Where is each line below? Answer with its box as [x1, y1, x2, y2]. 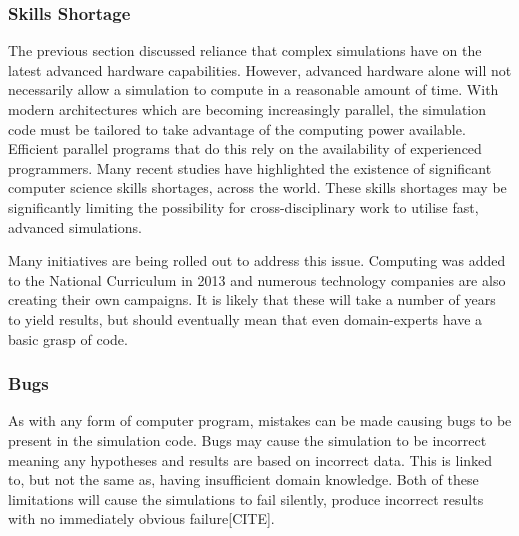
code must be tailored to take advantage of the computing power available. [8, 118, 466, 139]
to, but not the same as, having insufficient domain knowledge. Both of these [8, 469, 479, 490]
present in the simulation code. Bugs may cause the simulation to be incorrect [8, 429, 487, 450]
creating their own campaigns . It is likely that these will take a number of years [8, 289, 496, 310]
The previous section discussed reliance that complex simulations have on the [8, 40, 482, 61]
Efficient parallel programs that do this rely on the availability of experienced [8, 138, 482, 159]
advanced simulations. [8, 216, 142, 237]
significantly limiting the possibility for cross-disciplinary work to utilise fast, [8, 196, 479, 217]
